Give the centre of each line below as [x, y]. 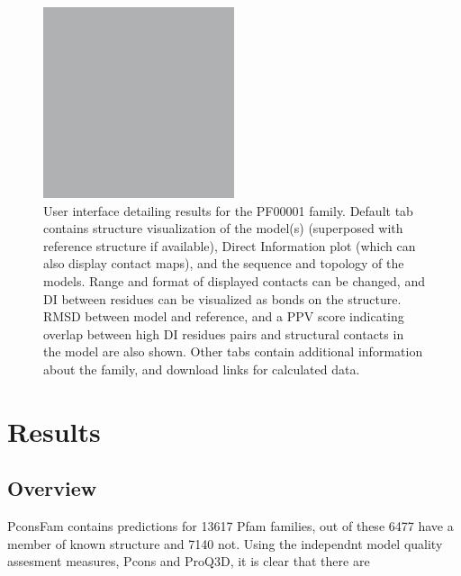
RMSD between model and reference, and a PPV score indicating [224, 316]
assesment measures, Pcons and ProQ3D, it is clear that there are [189, 561]
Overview [52, 488]
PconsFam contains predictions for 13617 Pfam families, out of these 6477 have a [230, 526]
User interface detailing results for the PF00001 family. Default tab [228, 210]
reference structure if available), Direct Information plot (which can [230, 245]
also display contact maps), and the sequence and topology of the [224, 263]
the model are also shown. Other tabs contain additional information [233, 351]
